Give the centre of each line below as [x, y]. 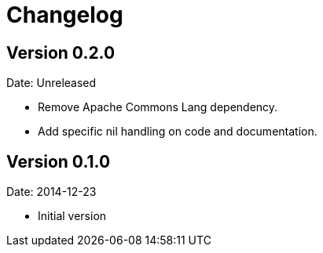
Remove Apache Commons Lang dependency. [158, 107]
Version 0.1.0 [59, 161]
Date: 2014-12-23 [51, 192]
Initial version [72, 216]
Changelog [65, 15]
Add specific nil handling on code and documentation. [178, 132]
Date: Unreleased [51, 83]
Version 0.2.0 [61, 52]
